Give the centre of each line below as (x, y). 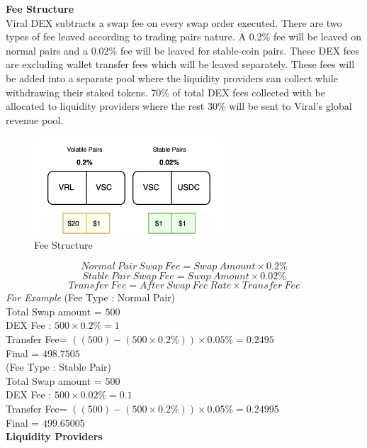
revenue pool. (35, 119)
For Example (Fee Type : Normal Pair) (90, 297)
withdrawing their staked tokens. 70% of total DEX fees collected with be (166, 92)
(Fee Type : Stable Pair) (58, 367)
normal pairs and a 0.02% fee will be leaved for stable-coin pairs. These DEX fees (183, 50)
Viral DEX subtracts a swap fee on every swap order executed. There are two (174, 22)
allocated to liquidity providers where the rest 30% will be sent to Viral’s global (179, 106)
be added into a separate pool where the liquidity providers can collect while (172, 78)
